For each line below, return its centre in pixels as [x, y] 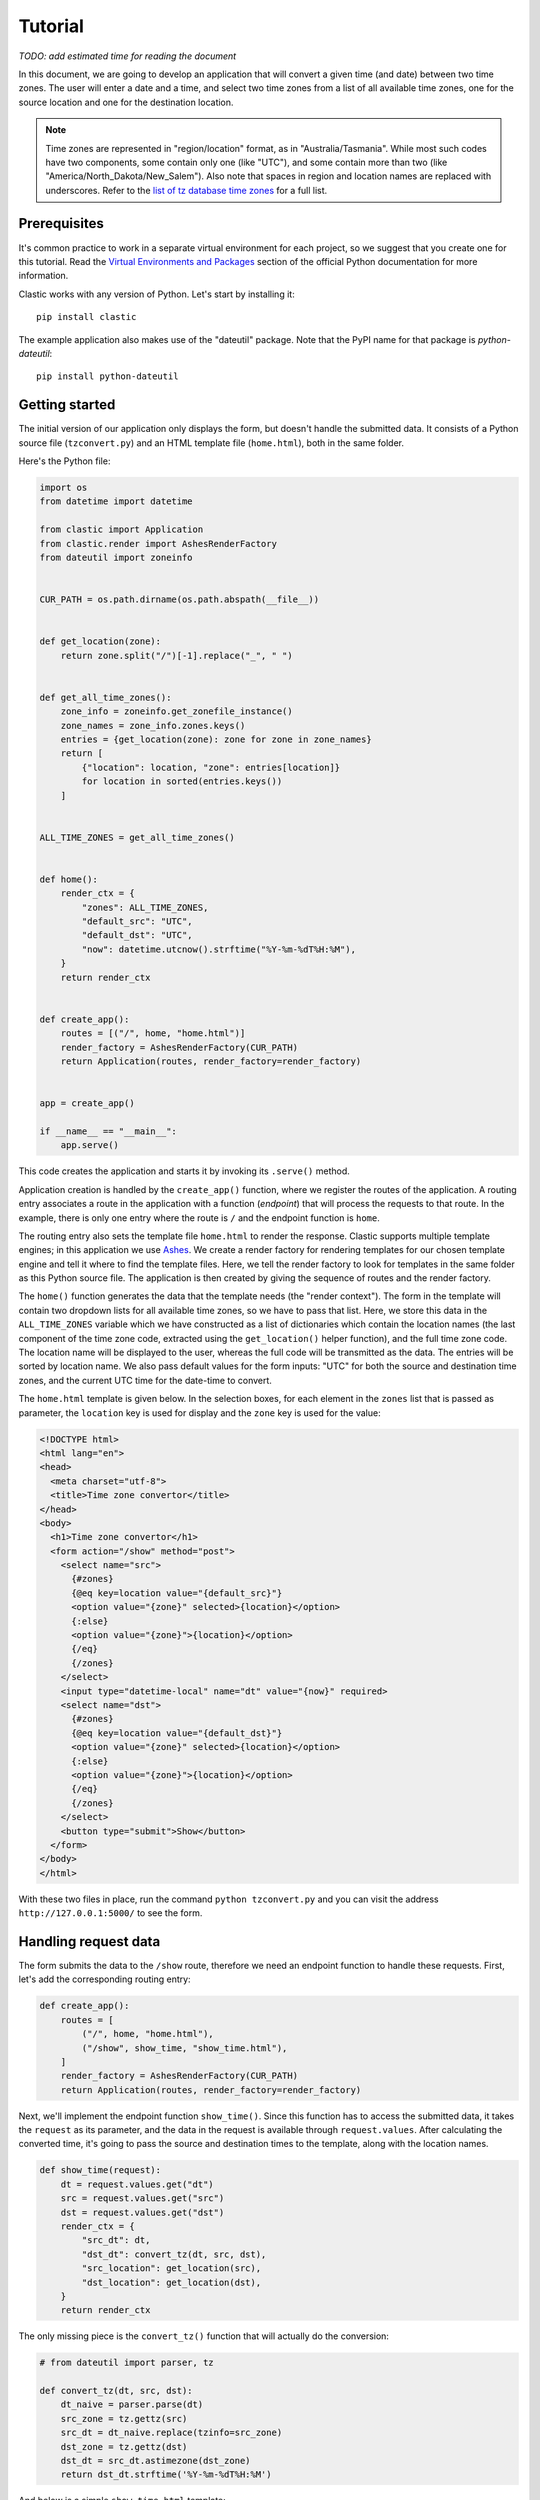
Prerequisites [61, 223]
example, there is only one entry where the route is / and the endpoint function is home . [199, 1217]
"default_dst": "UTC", [137, 935]
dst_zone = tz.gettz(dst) [124, 2446]
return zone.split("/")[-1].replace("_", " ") [177, 655]
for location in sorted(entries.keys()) [182, 781]
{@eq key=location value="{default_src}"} [177, 1593]
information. [43, 276]
